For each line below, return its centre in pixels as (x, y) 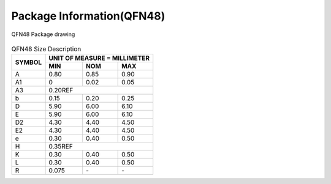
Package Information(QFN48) (88, 16)
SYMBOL (29, 62)
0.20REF (61, 90)
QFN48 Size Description (46, 49)
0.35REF (61, 147)
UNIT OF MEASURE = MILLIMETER (99, 58)
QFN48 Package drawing (43, 34)
